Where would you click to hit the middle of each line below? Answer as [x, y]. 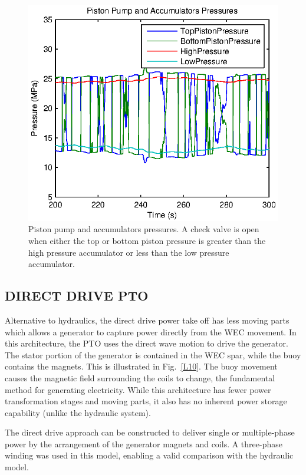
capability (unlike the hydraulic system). [78, 412]
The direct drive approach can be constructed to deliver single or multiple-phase [150, 432]
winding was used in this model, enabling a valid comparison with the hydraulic [149, 455]
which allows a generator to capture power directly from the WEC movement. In [151, 331]
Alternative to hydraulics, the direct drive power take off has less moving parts [147, 320]
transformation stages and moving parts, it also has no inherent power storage [146, 401]
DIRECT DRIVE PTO [77, 296]
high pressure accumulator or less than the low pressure [129, 252]
